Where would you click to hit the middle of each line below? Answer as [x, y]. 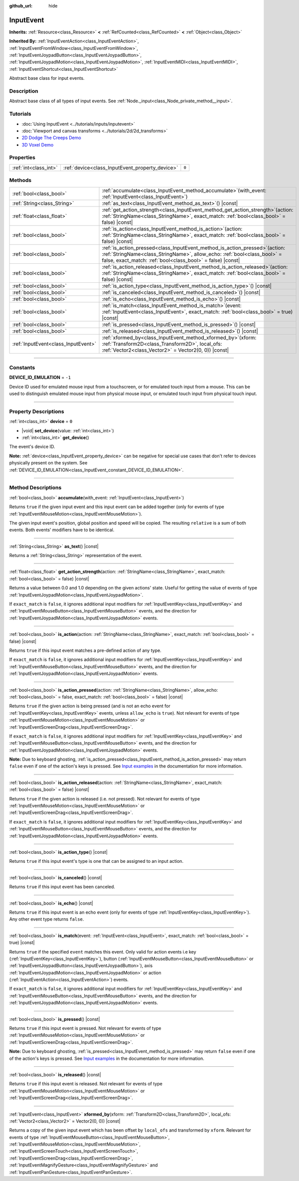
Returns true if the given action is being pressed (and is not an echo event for [90, 706]
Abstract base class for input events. [47, 78]
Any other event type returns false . [47, 919]
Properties [22, 158]
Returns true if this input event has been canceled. [62, 887]
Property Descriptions [37, 411]
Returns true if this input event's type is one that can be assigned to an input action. [96, 861]
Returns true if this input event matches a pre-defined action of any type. [85, 650]
